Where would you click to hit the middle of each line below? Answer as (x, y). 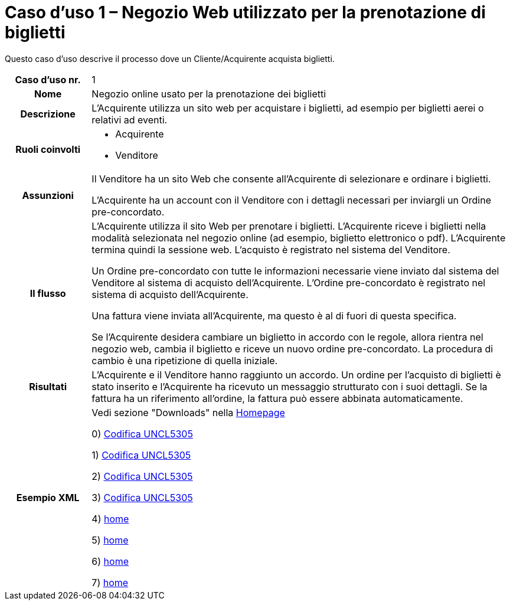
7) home (110, 582)
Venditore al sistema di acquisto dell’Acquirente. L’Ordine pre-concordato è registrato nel (289, 282)
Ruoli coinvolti (48, 149)
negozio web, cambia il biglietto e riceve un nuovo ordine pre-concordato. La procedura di (292, 349)
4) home (110, 519)
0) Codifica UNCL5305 (142, 434)
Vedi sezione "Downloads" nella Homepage (188, 412)
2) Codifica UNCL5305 (142, 476)
